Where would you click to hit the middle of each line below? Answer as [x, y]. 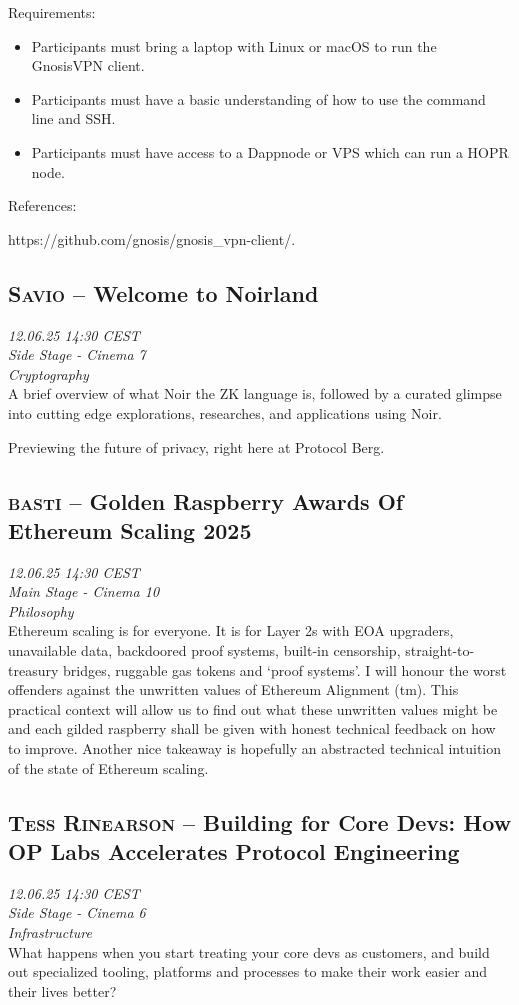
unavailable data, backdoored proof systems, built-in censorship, [204, 650]
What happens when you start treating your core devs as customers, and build [249, 951]
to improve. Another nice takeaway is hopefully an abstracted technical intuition [255, 748]
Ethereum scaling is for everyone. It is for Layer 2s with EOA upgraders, [231, 630]
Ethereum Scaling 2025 [130, 529]
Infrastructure [50, 932]
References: [42, 205]
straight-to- [440, 650]
